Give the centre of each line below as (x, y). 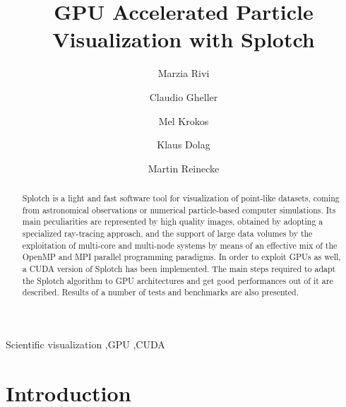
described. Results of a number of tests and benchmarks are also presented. (161, 292)
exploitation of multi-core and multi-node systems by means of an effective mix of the (180, 245)
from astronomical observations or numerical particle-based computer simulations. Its (179, 210)
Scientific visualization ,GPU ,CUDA (85, 344)
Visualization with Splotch (184, 39)
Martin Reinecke (184, 168)
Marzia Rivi (184, 73)
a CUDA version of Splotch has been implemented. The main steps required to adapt (179, 269)
